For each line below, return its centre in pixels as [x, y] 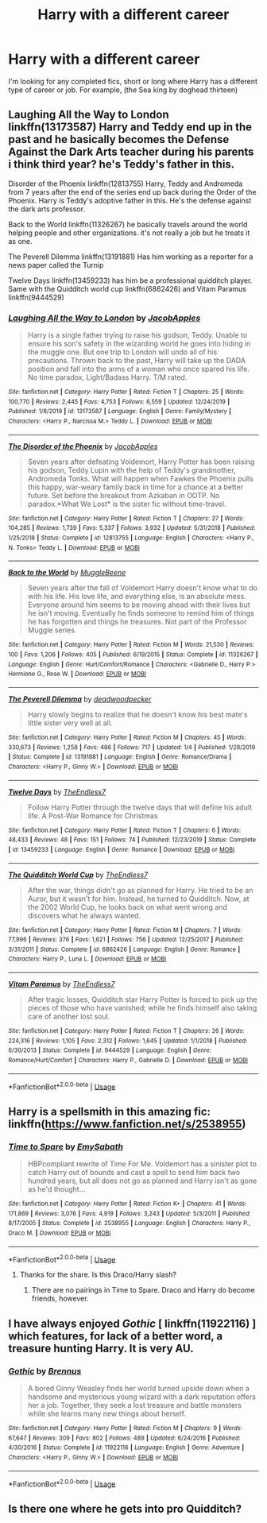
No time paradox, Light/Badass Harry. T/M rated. [107, 377]
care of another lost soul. [69, 1017]
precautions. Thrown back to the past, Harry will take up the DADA [137, 361]
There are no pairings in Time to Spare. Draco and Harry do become [143, 1290]
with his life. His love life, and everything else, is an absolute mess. [137, 597]
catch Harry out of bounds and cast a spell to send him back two [134, 1173]
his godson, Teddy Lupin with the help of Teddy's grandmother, [132, 470]
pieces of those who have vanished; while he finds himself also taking [142, 1008]
